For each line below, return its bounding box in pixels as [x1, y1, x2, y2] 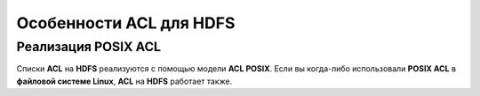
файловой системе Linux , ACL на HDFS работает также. [16, 76, 233, 86]
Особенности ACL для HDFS [16, 13, 236, 33]
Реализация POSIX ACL [16, 39, 162, 55]
